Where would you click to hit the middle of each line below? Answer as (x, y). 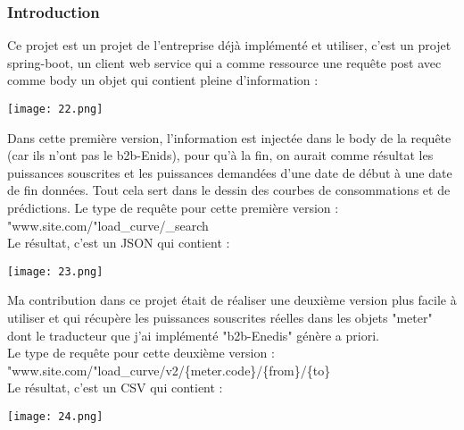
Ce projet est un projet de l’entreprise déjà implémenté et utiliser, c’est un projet (229, 45)
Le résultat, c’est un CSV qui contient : (115, 388)
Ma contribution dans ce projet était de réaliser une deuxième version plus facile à (232, 300)
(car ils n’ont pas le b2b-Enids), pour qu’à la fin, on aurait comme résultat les (220, 155)
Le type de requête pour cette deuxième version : (141, 353)
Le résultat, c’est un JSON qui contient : (119, 243)
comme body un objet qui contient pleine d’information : (163, 80)
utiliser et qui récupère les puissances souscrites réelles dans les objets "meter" (220, 318)
